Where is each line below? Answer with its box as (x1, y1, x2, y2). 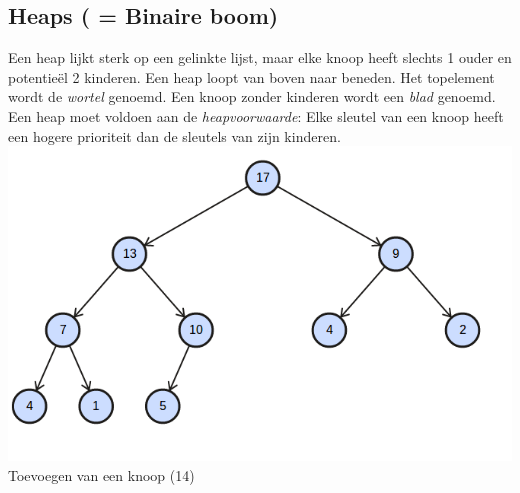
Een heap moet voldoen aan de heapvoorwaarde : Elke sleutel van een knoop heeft (8, 105, 504, 126)
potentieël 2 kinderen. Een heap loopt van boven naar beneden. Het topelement (8, 66, 495, 87)
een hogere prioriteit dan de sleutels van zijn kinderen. (8, 125, 341, 146)
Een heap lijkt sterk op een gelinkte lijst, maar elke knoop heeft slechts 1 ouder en (8, 47, 512, 68)
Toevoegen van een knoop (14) (8, 464, 195, 485)
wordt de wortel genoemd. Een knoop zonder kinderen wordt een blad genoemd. (8, 86, 496, 107)
